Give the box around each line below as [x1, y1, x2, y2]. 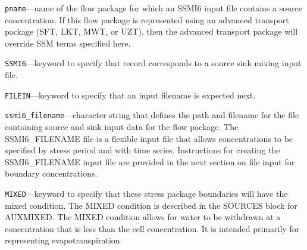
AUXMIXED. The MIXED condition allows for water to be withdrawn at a [5, 211, 281, 223]
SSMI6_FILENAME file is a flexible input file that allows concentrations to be [5, 132, 293, 144]
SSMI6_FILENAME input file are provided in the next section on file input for [5, 155, 295, 168]
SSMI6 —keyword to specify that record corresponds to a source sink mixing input [5, 57, 302, 69]
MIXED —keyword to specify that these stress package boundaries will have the [5, 187, 288, 199]
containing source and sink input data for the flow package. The [5, 121, 239, 132]
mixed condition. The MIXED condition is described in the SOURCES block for [5, 199, 297, 211]
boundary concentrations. [5, 167, 98, 180]
